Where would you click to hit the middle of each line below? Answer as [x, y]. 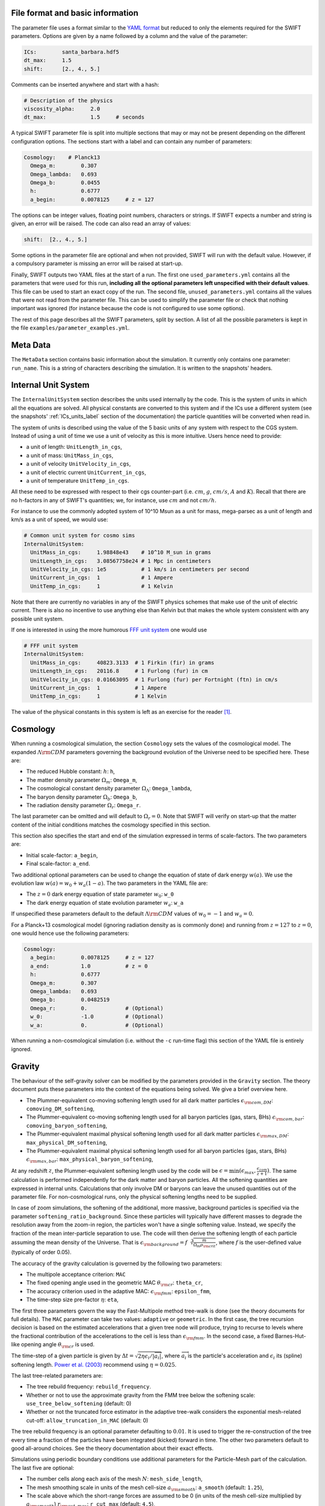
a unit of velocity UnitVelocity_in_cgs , [79, 464]
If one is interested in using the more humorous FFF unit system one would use [109, 630]
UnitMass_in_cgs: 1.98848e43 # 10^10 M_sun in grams [121, 552]
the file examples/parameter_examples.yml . [70, 328]
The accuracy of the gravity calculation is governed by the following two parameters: [116, 1263]
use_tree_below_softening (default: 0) [79, 1404]
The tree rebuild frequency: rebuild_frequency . [89, 1387]
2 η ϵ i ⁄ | [146, 1357]
